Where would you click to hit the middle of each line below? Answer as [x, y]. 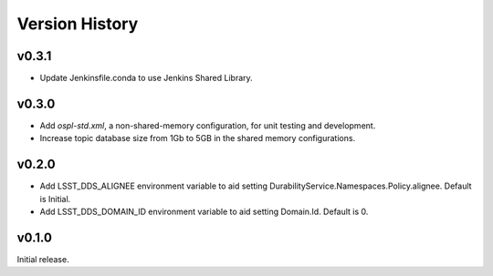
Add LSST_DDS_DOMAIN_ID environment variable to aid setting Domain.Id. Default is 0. [204, 212]
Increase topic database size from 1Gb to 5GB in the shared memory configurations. [198, 138]
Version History [78, 24]
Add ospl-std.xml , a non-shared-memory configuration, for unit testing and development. [208, 125]
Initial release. [43, 259]
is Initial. [55, 199]
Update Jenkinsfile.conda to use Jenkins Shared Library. [146, 78]
